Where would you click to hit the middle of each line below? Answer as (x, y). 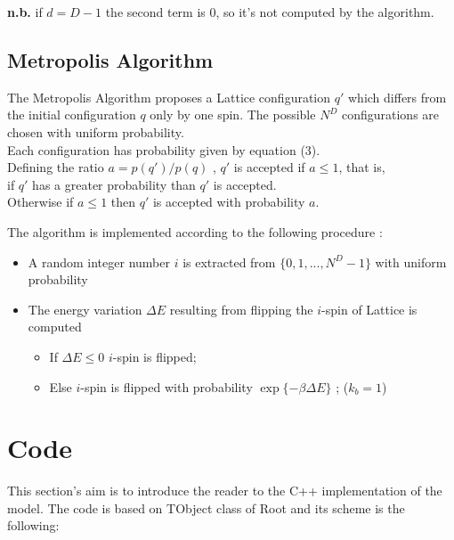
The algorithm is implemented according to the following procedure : (195, 231)
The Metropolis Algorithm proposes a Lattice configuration (169, 97)
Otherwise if (41, 202)
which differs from (397, 97)
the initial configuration (72, 115)
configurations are (390, 115)
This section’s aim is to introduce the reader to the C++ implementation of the (225, 491)
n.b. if (25, 12)
